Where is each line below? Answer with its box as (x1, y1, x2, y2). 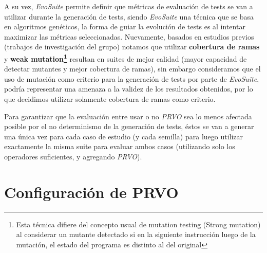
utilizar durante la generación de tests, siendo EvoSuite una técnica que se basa (4, 11, 254, 22)
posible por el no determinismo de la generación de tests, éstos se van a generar (4, 121, 254, 132)
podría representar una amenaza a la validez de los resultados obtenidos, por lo (4, 83, 253, 94)
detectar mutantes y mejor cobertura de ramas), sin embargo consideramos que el (4, 63, 261, 74)
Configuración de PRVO (4, 181, 179, 202)
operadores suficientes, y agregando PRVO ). (4, 151, 142, 161)
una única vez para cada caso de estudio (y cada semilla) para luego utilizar (4, 131, 243, 141)
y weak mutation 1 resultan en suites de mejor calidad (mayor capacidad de (4, 51, 247, 64)
